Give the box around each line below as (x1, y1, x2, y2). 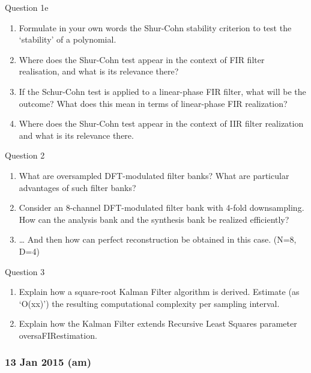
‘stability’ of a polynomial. (19, 33, 116, 46)
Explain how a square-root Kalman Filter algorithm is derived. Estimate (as (19, 285, 300, 298)
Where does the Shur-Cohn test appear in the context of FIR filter (19, 53, 265, 65)
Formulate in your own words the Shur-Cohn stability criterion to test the (19, 21, 292, 34)
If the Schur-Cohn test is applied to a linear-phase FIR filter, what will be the (19, 85, 306, 97)
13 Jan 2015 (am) (5, 354, 91, 369)
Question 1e (5, 1, 49, 13)
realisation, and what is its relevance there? (19, 65, 179, 77)
